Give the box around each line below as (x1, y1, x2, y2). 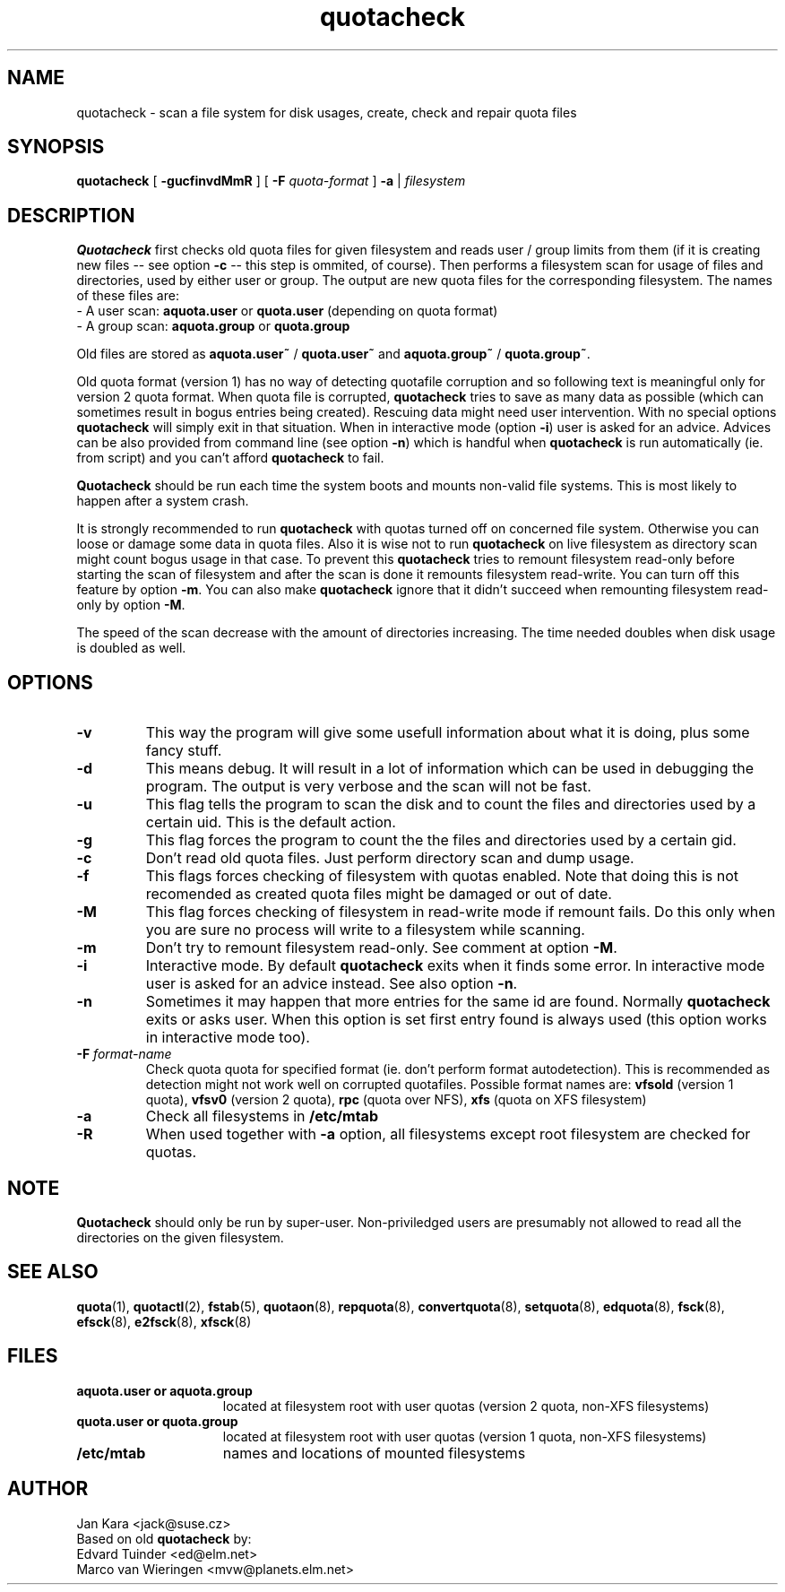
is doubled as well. (76, 640, 186, 656)
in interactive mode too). (145, 1028, 310, 1047)
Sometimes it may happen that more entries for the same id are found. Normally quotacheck (145, 992, 771, 1011)
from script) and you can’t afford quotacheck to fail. (76, 450, 384, 466)
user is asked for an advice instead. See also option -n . (145, 974, 518, 993)
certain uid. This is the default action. (145, 813, 396, 832)
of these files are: (76, 288, 179, 304)
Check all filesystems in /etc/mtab (145, 1107, 378, 1126)
